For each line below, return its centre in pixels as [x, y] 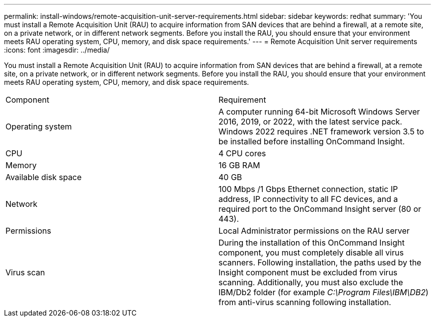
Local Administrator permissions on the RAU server [314, 231]
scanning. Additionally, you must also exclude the [311, 282]
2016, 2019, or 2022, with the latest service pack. [310, 122]
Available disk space [44, 177]
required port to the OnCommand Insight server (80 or [320, 209]
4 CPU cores [242, 153]
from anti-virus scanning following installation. [305, 302]
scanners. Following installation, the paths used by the [320, 262]
